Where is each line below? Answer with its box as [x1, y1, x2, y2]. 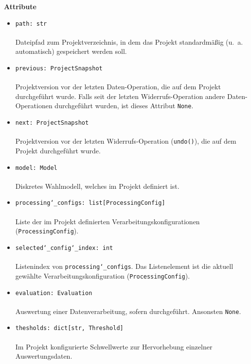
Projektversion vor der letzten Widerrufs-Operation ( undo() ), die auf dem [15, 136, 236, 146]
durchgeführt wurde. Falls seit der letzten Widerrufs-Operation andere [15, 91, 225, 101]
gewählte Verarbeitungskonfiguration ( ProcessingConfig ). [15, 270, 190, 281]
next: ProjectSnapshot [15, 119, 89, 127]
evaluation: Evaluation [15, 289, 92, 297]
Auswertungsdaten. [15, 351, 72, 361]
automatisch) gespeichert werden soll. [15, 46, 127, 56]
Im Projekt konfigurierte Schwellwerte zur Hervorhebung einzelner [15, 341, 213, 351]
